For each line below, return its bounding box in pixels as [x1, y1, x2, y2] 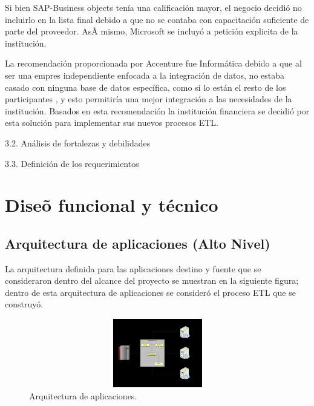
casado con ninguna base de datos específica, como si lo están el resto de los [5, 80, 286, 93]
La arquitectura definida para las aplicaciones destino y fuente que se [5, 262, 261, 275]
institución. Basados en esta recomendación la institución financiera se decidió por [5, 104, 310, 117]
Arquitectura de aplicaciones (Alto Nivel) [5, 234, 270, 252]
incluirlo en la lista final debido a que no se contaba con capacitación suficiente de [5, 13, 309, 25]
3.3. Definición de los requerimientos [5, 157, 139, 169]
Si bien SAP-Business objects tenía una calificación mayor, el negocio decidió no [5, 1, 302, 13]
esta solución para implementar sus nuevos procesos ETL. [5, 116, 218, 129]
